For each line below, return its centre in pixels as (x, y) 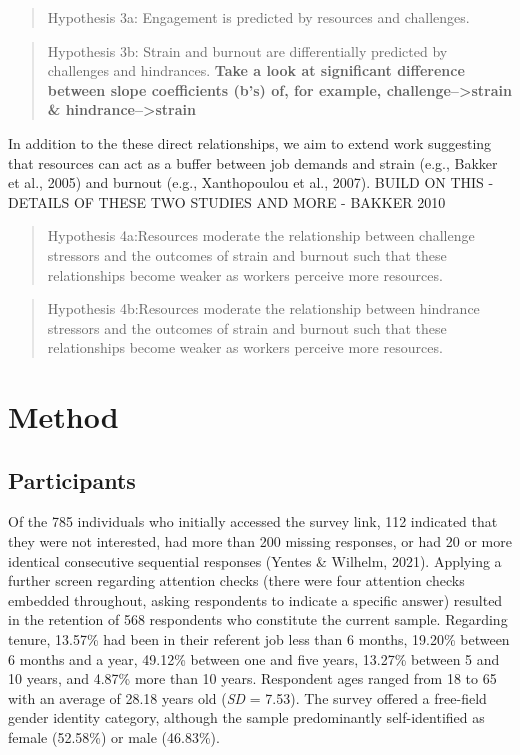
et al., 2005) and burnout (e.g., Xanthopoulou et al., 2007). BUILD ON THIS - (251, 182)
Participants (72, 479)
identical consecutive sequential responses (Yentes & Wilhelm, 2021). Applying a (255, 560)
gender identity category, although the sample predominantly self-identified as (246, 717)
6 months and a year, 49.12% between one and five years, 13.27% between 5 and (254, 658)
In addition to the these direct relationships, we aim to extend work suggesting (250, 142)
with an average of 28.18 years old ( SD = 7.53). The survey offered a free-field (247, 697)
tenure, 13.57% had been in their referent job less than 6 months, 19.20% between (259, 639)
